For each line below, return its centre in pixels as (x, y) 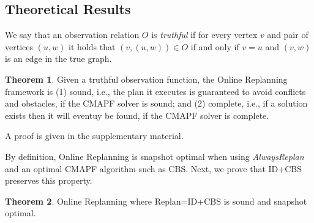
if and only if (215, 46)
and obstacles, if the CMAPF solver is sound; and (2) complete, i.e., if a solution (156, 103)
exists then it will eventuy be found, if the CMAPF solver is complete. (137, 115)
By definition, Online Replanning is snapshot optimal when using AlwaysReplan (155, 156)
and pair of (288, 35)
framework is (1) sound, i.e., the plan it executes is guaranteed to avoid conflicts (155, 91)
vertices (19, 46)
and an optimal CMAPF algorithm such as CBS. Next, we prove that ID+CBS (153, 168)
